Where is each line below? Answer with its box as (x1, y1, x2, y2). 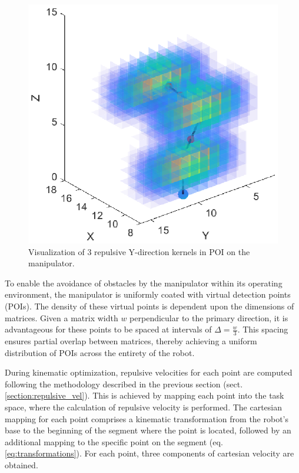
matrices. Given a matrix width (5, 311, 118, 324)
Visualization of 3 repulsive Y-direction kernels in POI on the (28, 245, 250, 257)
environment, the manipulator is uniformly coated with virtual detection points (5, 288, 291, 301)
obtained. (5, 458, 38, 471)
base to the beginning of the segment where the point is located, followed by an (5, 424, 291, 436)
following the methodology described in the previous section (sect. (5, 377, 243, 390)
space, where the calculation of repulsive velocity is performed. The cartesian (5, 400, 283, 413)
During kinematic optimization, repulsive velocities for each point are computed (5, 366, 293, 379)
